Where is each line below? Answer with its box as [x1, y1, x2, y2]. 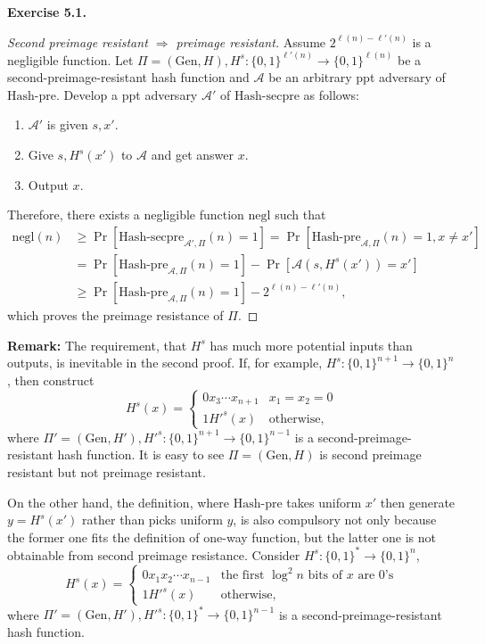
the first [220, 569, 265, 582]
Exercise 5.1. [7, 3, 86, 21]
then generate [380, 492, 456, 511]
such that [275, 205, 326, 224]
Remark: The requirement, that [7, 335, 187, 354]
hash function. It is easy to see [57, 445, 225, 464]
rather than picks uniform [82, 510, 223, 529]
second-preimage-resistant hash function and [7, 68, 250, 87]
